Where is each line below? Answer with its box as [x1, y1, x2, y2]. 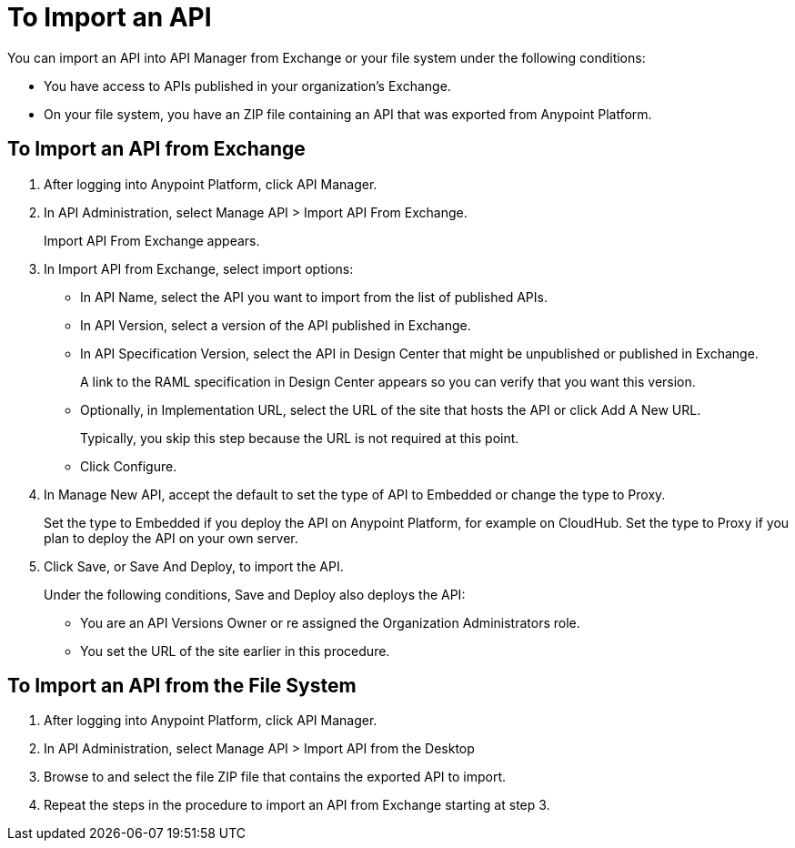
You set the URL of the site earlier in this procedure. [80, 642, 390, 659]
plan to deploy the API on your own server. [44, 530, 298, 546]
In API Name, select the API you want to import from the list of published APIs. [80, 288, 548, 305]
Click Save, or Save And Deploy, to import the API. [44, 558, 344, 574]
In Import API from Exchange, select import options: [44, 260, 354, 277]
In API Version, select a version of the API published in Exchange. [80, 317, 471, 333]
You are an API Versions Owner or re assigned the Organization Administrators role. [80, 614, 580, 631]
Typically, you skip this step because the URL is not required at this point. [80, 429, 519, 446]
